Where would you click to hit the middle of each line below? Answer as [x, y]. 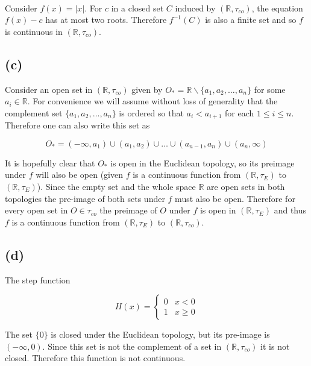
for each [240, 112]
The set [19, 334]
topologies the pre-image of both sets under [85, 198]
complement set [34, 112]
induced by [195, 8]
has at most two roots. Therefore [106, 20]
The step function [38, 279]
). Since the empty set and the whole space [116, 186]
